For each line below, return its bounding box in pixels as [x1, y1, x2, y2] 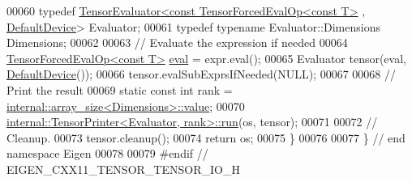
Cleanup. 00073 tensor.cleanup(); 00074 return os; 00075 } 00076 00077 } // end [6, 129, 406, 146]
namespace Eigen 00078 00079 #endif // [6, 145, 208, 162]
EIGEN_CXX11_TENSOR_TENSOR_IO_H [6, 160, 240, 177]
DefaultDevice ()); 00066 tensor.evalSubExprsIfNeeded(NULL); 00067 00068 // [6, 66, 396, 83]
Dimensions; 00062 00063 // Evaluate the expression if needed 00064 [6, 34, 348, 51]
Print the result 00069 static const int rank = [6, 81, 233, 98]
